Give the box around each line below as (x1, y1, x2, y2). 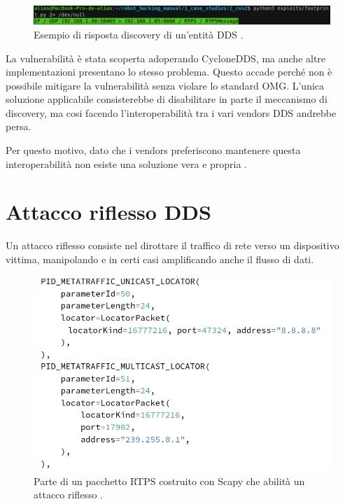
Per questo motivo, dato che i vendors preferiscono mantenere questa (6, 143, 301, 157)
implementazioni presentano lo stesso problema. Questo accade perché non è (6, 64, 332, 79)
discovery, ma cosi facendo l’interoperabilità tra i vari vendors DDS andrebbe (6, 105, 337, 120)
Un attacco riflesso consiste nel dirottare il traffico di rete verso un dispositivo (6, 238, 339, 253)
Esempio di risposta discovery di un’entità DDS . (34, 27, 244, 41)
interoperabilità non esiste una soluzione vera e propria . (6, 156, 248, 171)
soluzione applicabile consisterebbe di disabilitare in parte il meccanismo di (6, 92, 328, 106)
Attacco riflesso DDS (6, 197, 211, 226)
